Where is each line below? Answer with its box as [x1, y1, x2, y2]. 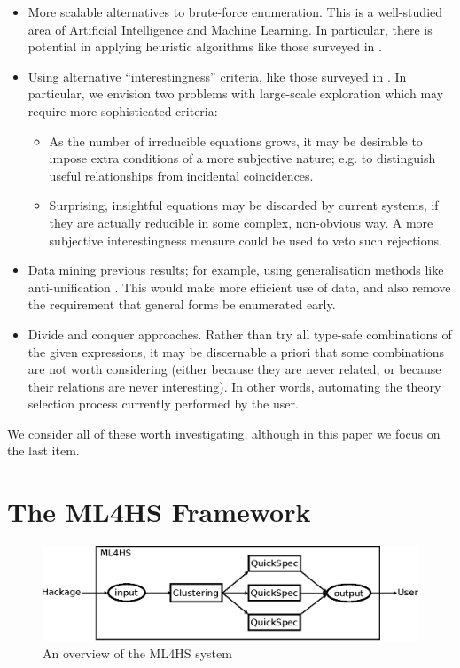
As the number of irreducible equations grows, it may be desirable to [49, 131, 423, 150]
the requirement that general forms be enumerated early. [27, 295, 336, 314]
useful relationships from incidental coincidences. [49, 166, 314, 184]
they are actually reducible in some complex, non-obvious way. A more [49, 213, 433, 231]
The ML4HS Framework [7, 493, 311, 530]
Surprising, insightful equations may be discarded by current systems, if [49, 196, 439, 214]
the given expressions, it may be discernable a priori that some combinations [27, 342, 445, 361]
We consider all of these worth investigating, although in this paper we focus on [7, 423, 441, 442]
